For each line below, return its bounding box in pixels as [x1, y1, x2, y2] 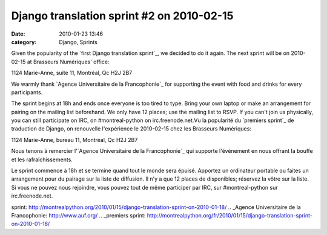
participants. [11, 88, 43, 96]
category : [11, 38, 37, 45]
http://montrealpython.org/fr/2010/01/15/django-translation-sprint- [147, 211, 313, 219]
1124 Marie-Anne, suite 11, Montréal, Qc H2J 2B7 [11, 69, 133, 77]
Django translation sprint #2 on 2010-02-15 [11, 9, 234, 22]
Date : [11, 30, 25, 37]
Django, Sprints [59, 38, 98, 45]
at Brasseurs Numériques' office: [27, 58, 110, 65]
